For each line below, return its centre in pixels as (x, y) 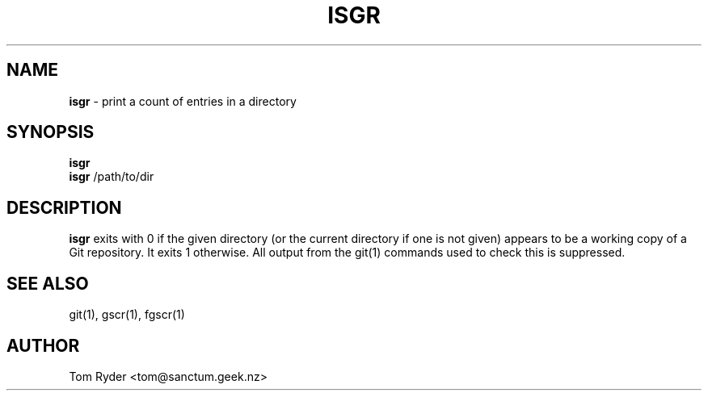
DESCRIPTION (64, 207)
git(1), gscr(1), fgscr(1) (127, 315)
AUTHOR (43, 345)
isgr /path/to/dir (112, 177)
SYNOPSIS (51, 132)
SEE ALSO (48, 283)
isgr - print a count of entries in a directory (183, 101)
